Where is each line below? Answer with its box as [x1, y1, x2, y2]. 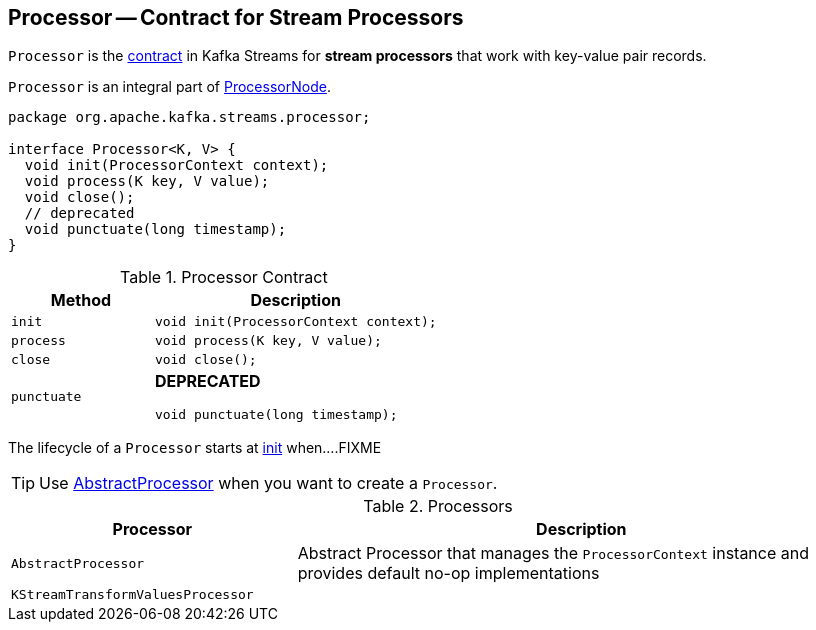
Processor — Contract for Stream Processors [8, 5, 464, 30]
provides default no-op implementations [297, 563, 600, 584]
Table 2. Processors [363, 496, 513, 517]
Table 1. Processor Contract [119, 267, 328, 288]
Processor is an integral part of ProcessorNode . [8, 78, 331, 96]
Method [50, 290, 112, 311]
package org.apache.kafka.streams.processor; [8, 109, 371, 126]
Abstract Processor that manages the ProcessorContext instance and [297, 543, 810, 564]
